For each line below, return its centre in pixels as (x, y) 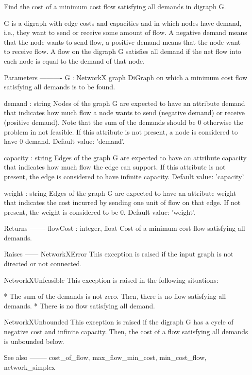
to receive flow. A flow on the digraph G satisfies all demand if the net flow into (123, 51)
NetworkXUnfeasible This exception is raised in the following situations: (111, 280)
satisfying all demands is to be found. (59, 87)
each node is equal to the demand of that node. (74, 60)
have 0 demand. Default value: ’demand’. (64, 141)
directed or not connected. (43, 264)
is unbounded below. (34, 341)
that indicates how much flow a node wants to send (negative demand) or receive (125, 112)
